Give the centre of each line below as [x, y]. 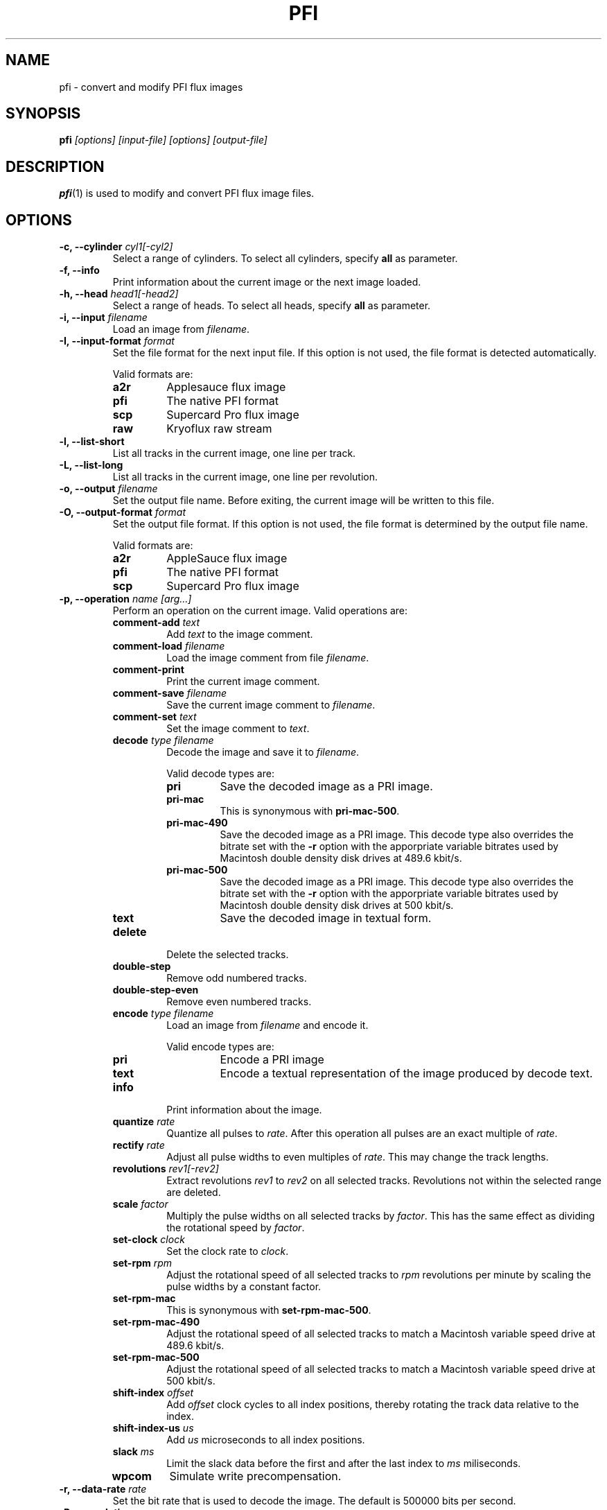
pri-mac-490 [197, 823]
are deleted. [194, 1192]
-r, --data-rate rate [103, 1489]
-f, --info [79, 270]
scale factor [140, 1204]
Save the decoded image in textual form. [326, 918]
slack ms [133, 1452]
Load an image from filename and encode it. [267, 1025]
